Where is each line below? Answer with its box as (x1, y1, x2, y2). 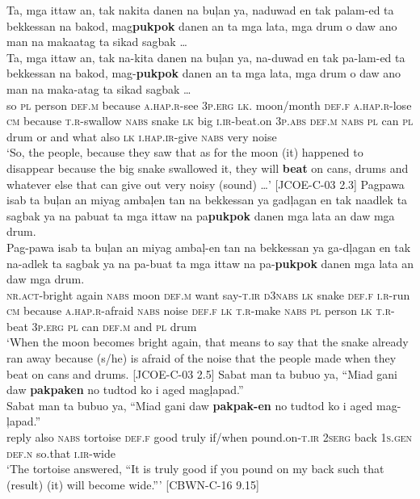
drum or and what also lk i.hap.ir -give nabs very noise (6, 128, 277, 145)
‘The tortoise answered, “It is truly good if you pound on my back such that (6, 460, 384, 477)
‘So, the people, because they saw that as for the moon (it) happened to (6, 144, 363, 161)
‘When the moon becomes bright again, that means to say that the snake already (6, 333, 409, 350)
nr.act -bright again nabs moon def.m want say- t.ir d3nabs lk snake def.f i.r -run (6, 286, 410, 303)
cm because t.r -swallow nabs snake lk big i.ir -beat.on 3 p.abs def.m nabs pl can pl (6, 112, 414, 129)
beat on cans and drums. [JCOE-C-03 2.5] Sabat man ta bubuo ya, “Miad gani (6, 365, 398, 382)
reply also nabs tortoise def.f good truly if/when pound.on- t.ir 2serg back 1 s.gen (6, 429, 413, 446)
